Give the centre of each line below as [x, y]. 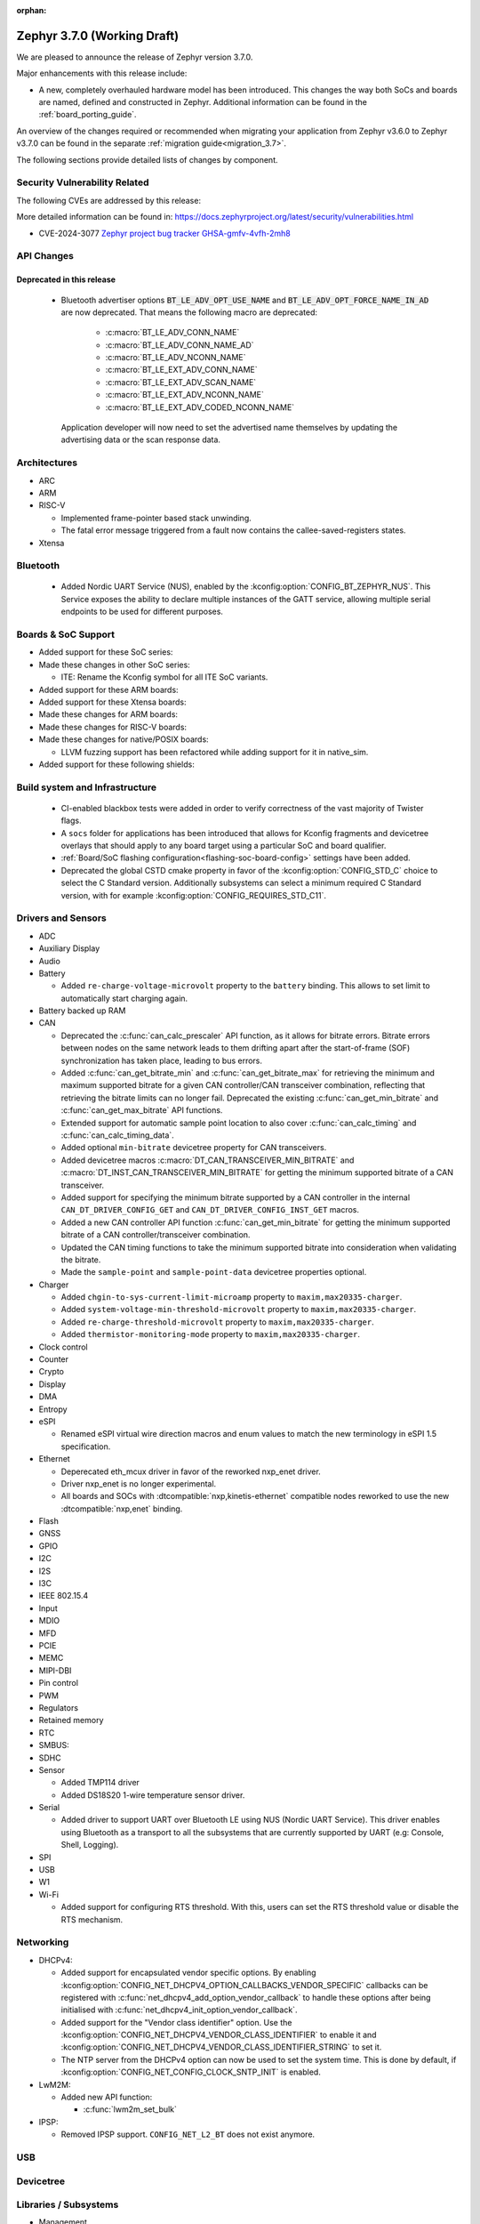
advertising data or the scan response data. [141, 439]
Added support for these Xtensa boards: [112, 702]
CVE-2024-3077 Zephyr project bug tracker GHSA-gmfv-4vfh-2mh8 [164, 233]
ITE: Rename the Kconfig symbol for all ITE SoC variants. [164, 677]
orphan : [32, 10]
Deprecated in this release [66, 279]
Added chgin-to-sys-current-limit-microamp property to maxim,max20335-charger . [232, 1297]
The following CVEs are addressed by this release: [109, 200]
